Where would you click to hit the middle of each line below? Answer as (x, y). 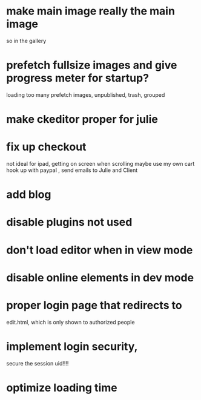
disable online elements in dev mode (100, 277)
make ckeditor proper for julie (82, 120)
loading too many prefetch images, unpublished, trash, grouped (86, 94)
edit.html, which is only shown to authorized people (71, 322)
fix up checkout (46, 147)
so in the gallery (26, 41)
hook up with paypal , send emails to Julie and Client (72, 170)
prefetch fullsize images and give (92, 65)
